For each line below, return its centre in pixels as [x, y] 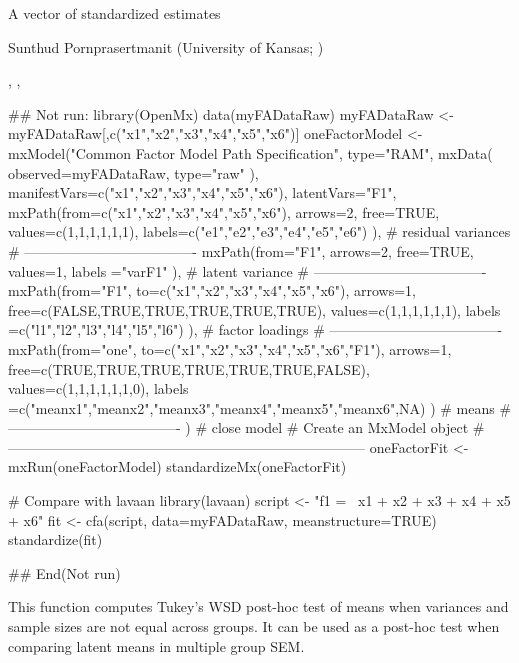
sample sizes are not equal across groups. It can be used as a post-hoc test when [254, 626]
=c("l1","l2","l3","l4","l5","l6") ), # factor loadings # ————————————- [255, 329]
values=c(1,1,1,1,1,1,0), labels [98, 388]
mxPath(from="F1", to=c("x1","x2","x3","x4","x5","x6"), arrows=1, [212, 290]
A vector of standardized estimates [114, 13]
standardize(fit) [55, 539]
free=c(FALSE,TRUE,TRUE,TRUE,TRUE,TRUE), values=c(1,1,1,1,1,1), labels [254, 309]
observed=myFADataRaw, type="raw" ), [133, 172]
